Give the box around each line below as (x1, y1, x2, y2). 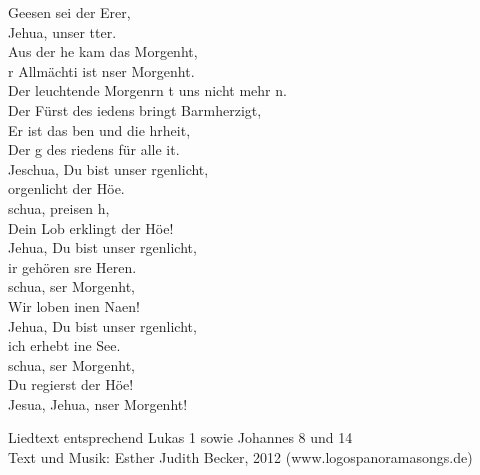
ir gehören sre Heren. (8, 256, 137, 277)
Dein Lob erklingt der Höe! (8, 217, 174, 238)
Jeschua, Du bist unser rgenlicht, (8, 158, 209, 179)
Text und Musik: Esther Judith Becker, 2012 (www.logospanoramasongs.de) (8, 447, 473, 468)
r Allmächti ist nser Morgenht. (8, 60, 195, 81)
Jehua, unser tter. (8, 21, 117, 42)
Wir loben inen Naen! (8, 295, 140, 316)
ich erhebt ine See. (8, 335, 121, 356)
